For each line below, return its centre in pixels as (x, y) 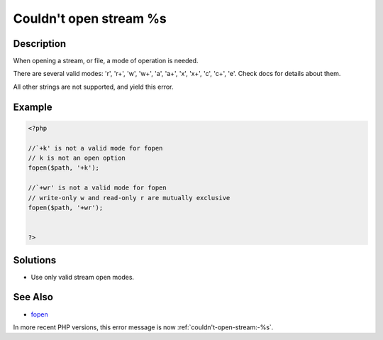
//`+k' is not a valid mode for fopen (95, 148)
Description (40, 44)
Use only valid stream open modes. (83, 277)
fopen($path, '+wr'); (66, 207)
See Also (33, 297)
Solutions (35, 260)
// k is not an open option (77, 158)
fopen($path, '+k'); (63, 168)
